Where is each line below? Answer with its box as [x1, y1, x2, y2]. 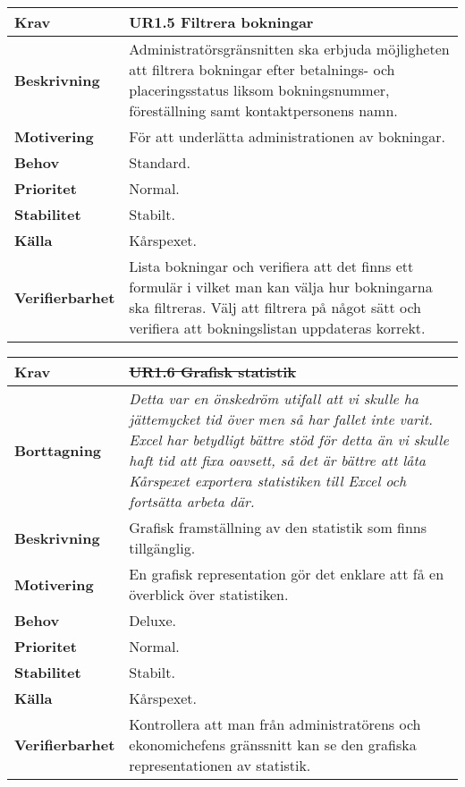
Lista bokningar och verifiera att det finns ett [129, 256, 414, 276]
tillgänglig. [129, 537, 196, 558]
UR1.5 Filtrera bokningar [129, 12, 314, 32]
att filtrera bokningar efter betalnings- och [129, 59, 395, 80]
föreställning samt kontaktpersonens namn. [129, 100, 398, 121]
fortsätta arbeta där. [129, 491, 255, 512]
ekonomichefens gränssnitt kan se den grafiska [129, 734, 417, 755]
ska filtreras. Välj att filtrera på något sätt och [129, 297, 421, 317]
